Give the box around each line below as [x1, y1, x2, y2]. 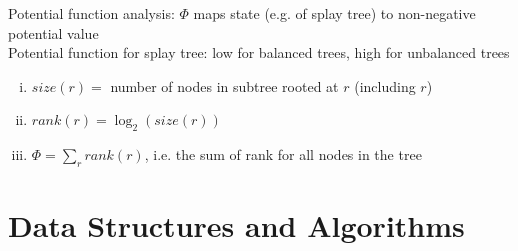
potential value [8, 22, 99, 43]
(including [354, 75, 416, 96]
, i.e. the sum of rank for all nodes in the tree [144, 144, 422, 165]
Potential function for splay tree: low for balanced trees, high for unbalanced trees [8, 42, 510, 63]
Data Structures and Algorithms [8, 205, 465, 246]
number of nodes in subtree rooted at [110, 75, 339, 96]
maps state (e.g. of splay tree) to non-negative [193, 3, 476, 23]
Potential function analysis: [8, 3, 175, 23]
